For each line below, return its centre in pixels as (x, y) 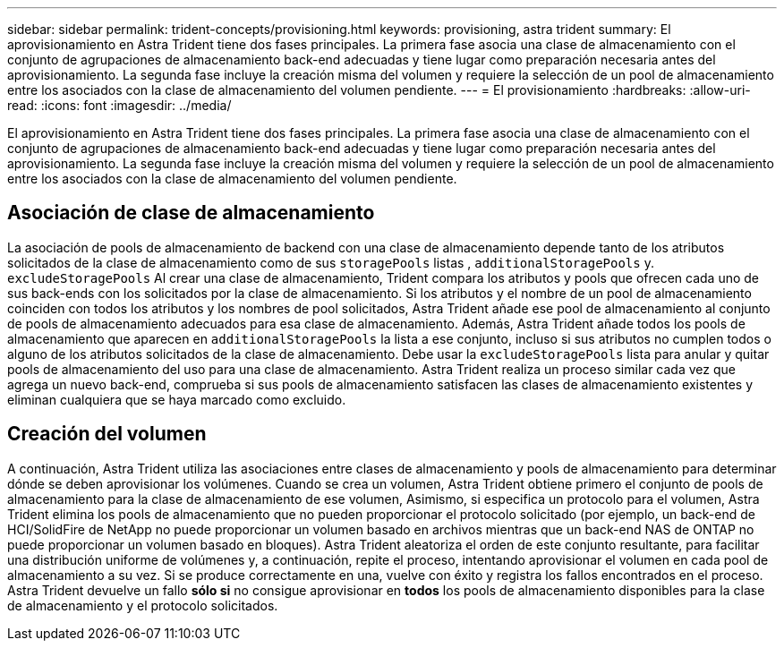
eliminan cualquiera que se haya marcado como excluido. (177, 399)
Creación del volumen (107, 434)
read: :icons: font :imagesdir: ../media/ (119, 105)
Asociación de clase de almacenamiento (191, 213)
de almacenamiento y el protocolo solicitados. (143, 605)
